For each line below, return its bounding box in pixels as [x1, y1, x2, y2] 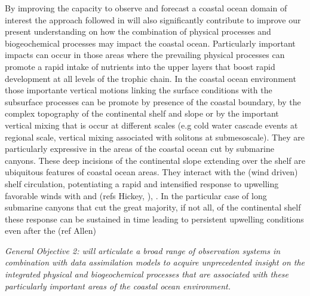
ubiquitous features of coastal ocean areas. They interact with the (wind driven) [5, 166, 298, 178]
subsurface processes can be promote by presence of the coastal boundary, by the [5, 95, 301, 108]
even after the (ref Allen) [5, 224, 96, 237]
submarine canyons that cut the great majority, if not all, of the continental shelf [5, 201, 301, 213]
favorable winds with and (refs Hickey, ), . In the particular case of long [5, 189, 267, 202]
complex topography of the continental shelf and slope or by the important [5, 107, 279, 120]
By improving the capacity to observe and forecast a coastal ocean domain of [5, 2, 287, 14]
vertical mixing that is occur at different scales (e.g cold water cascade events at [5, 118, 298, 131]
